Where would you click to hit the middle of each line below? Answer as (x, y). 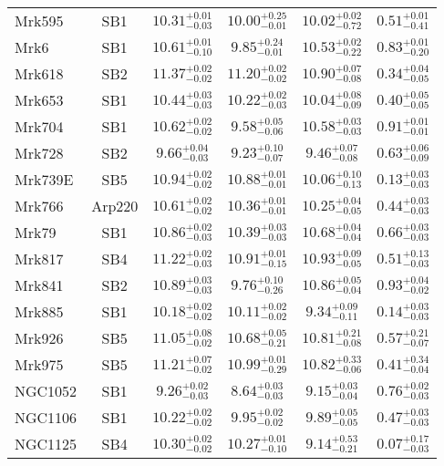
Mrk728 (39, 153)
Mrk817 (39, 259)
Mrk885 (39, 311)
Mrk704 (39, 126)
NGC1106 (46, 417)
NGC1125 (46, 444)
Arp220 (115, 206)
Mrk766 (39, 206)
